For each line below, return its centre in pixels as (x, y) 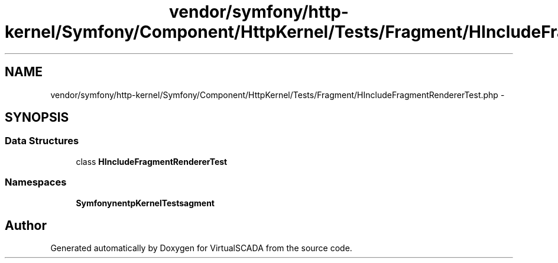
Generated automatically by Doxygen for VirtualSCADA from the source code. (201, 248)
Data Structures (42, 141)
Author (26, 225)
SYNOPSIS (37, 118)
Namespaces (36, 182)
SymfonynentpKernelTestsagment (145, 203)
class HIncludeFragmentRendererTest (152, 161)
